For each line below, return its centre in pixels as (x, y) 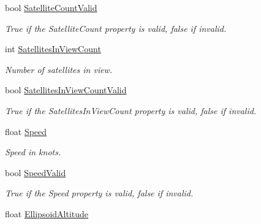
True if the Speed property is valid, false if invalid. (99, 193)
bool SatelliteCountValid (51, 7)
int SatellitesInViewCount (53, 49)
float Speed (26, 131)
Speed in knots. (33, 152)
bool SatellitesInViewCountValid (66, 90)
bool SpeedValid (36, 172)
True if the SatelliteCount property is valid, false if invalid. (116, 28)
